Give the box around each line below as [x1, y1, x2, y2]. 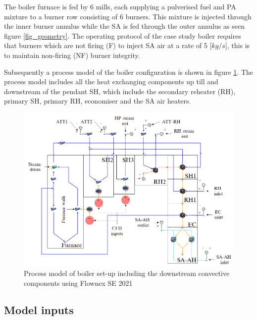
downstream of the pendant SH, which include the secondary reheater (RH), [4, 86, 236, 96]
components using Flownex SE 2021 [24, 277, 133, 288]
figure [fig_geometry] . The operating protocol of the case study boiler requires [4, 30, 241, 41]
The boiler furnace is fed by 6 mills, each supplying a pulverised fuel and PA [4, 1, 236, 11]
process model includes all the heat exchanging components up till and [4, 76, 218, 87]
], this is [225, 40, 250, 51]
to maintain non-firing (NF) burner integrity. [4, 50, 140, 60]
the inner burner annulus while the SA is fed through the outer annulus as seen [4, 21, 245, 31]
